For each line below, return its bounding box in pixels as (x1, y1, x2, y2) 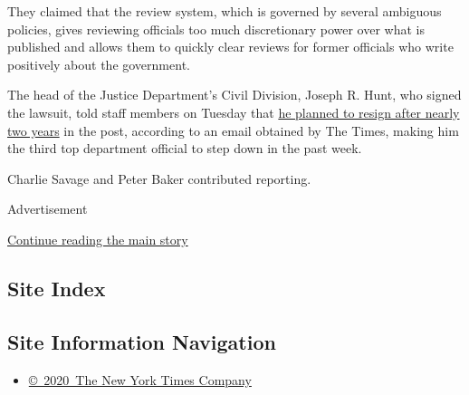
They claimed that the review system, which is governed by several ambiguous (7, 2, 442, 20)
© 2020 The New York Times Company (28, 370, 252, 389)
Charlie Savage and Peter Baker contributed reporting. (7, 169, 311, 188)
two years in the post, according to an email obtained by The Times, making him (7, 120, 459, 140)
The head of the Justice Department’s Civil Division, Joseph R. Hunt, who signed (7, 85, 462, 104)
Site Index (7, 274, 106, 302)
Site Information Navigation (7, 327, 276, 355)
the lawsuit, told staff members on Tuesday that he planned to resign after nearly (7, 102, 460, 121)
